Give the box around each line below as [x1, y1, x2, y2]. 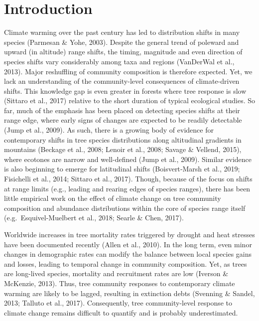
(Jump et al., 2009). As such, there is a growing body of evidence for [4, 125, 214, 135]
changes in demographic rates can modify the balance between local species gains [4, 249, 252, 259]
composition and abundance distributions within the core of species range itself [4, 202, 246, 213]
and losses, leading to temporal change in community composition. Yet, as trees [4, 258, 247, 269]
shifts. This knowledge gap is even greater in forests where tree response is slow [4, 85, 247, 96]
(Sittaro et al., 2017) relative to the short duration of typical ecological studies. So [4, 95, 256, 106]
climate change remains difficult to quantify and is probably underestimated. [4, 307, 238, 318]
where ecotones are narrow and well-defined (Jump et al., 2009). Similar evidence [4, 154, 252, 164]
